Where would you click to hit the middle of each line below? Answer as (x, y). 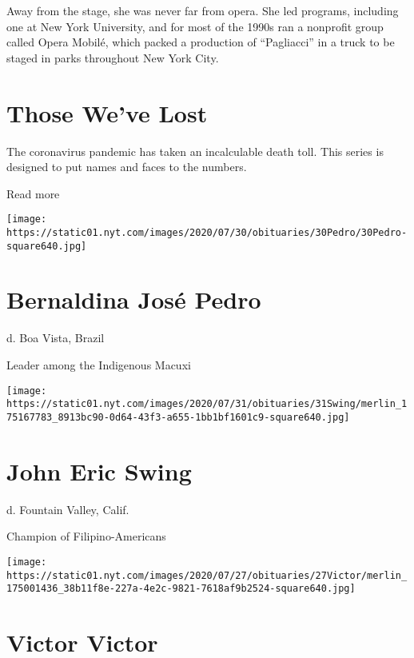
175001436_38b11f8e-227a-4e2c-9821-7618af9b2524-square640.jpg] (181, 589)
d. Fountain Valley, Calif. (68, 509)
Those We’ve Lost (107, 112)
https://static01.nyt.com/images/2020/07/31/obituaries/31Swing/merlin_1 (207, 404)
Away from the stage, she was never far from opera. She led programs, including (203, 10)
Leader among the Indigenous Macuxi (99, 364)
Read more (33, 193)
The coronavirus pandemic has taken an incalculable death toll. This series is (195, 151)
